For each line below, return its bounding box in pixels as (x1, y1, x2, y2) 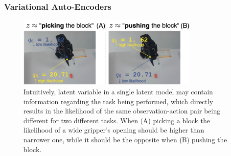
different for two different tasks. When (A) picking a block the (23, 115, 210, 125)
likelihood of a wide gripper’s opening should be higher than (23, 125, 205, 135)
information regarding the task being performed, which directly (23, 96, 213, 106)
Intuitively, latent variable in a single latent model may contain (23, 86, 213, 96)
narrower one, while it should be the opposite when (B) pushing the (23, 134, 227, 144)
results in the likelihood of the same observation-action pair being (23, 106, 221, 116)
